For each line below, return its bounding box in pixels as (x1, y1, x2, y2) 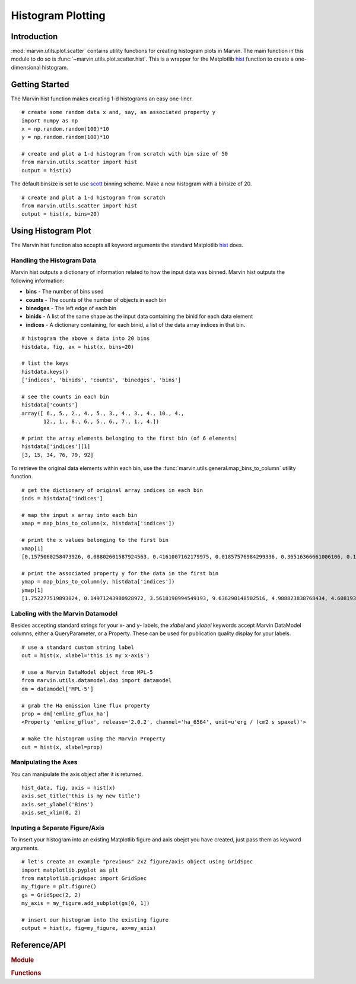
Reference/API (11, 940, 66, 950)
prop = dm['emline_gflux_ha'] (21, 710, 110, 717)
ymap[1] (21, 586, 44, 594)
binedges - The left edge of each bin (26, 305, 117, 312)
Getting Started (11, 79, 69, 89)
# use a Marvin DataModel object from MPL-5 (21, 669, 154, 676)
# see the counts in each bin (21, 393, 110, 400)
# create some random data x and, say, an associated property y (21, 109, 216, 116)
